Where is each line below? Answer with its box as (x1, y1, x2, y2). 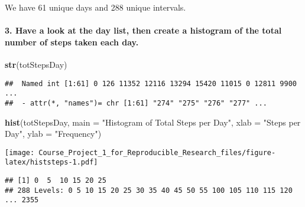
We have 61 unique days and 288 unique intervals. (5, 1, 186, 13)
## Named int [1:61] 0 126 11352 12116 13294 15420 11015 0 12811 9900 (5, 79, 297, 88)
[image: (5, 148, 35, 157)
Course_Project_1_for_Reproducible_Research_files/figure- (38, 148, 276, 157)
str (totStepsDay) (5, 58, 67, 70)
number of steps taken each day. (5, 35, 139, 48)
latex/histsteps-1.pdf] (5, 158, 98, 167)
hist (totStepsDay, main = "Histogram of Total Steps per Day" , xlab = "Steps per (5, 116, 301, 128)
